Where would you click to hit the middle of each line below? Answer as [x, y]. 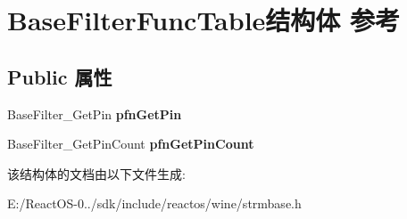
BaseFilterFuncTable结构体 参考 [204, 20]
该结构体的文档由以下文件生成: [96, 173]
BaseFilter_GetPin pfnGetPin [95, 114]
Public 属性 [60, 76]
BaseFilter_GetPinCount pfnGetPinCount [131, 144]
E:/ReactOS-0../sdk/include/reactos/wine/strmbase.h [154, 203]
